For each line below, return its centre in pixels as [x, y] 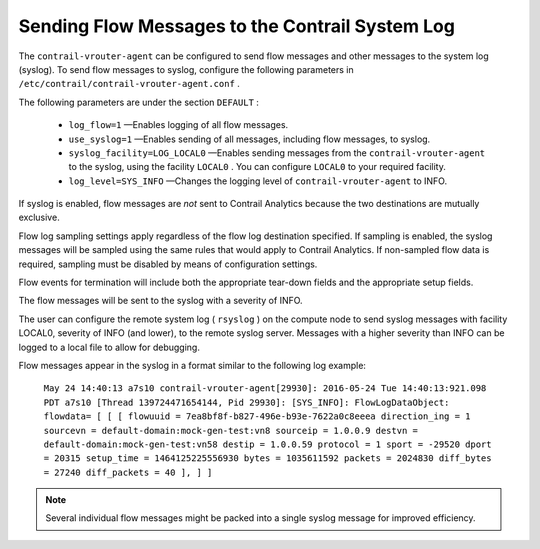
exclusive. [39, 217]
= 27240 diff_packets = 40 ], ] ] [128, 472]
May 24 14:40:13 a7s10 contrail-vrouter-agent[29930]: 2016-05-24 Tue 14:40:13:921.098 [265, 388]
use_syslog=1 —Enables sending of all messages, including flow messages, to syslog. [249, 139]
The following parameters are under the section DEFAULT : [139, 102]
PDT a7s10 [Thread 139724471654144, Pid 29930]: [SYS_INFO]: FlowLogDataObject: [246, 402]
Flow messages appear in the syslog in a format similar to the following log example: [192, 365]
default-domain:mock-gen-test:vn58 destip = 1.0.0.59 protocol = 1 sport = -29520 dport [267, 444]
